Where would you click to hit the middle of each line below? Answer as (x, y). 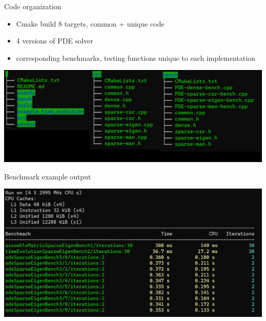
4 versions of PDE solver (55, 41)
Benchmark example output (48, 176)
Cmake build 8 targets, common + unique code (90, 23)
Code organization (33, 6)
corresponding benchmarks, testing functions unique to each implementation (136, 58)
